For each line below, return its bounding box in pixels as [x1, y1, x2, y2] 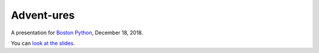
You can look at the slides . [11, 40, 75, 47]
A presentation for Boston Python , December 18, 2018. [11, 29, 144, 36]
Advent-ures [11, 9, 75, 22]
